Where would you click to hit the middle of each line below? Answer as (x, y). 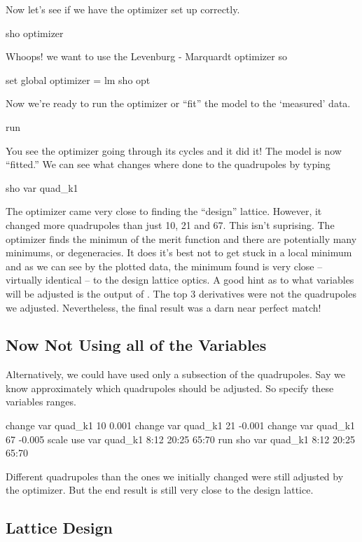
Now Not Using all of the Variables (136, 345)
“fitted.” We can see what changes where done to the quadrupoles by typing (168, 164)
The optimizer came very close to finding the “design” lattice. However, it (164, 211)
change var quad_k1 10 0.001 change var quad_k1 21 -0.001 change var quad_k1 (181, 425)
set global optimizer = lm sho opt (78, 79)
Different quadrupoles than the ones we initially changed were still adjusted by (175, 476)
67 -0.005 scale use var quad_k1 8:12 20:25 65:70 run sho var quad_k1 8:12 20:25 (180, 439)
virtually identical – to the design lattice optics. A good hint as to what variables (180, 280)
